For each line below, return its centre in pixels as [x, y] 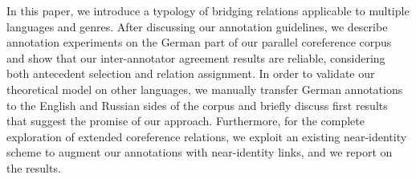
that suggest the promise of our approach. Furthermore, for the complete [186, 121]
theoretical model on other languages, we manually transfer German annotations [205, 89]
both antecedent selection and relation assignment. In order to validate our [191, 73]
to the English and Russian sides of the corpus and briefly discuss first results [197, 105]
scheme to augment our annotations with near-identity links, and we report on [200, 152]
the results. [34, 167]
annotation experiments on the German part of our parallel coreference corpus [199, 42]
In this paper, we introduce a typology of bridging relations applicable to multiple [208, 10]
